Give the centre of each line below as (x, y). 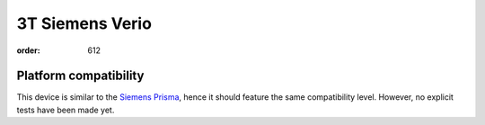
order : (28, 50)
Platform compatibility (80, 76)
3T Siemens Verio (84, 23)
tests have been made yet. (66, 110)
